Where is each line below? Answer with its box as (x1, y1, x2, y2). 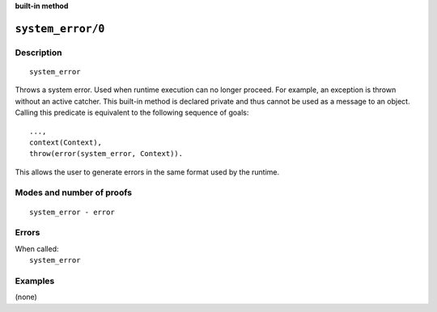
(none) (15, 292, 38, 302)
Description (15, 47, 62, 58)
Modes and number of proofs (15, 187, 133, 198)
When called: (15, 243, 59, 254)
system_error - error (29, 207, 115, 217)
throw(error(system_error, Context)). (29, 150, 184, 158)
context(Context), (29, 137, 103, 147)
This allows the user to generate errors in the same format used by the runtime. (15, 167, 280, 177)
